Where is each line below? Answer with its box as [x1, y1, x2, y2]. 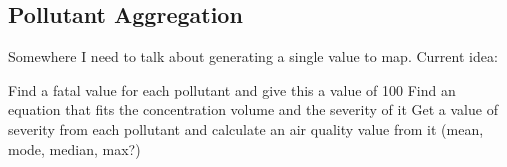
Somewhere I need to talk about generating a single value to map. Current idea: [8, 46, 498, 67]
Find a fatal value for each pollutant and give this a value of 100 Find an [8, 79, 456, 100]
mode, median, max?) [8, 138, 141, 159]
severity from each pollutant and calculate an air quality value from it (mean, [8, 118, 484, 139]
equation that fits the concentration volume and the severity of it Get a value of [8, 99, 498, 120]
